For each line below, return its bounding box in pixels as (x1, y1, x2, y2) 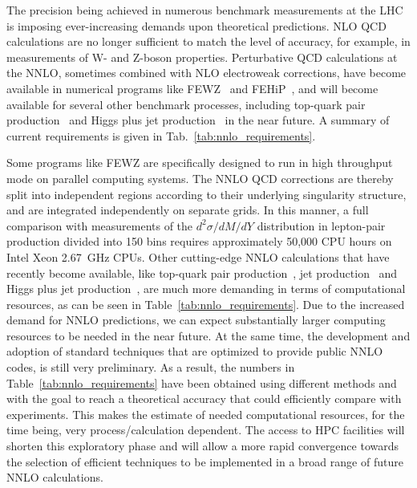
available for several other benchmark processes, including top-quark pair (6, 96, 366, 112)
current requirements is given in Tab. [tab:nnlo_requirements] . (6, 127, 316, 144)
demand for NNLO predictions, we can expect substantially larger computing (6, 311, 386, 328)
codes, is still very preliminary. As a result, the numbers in (6, 359, 295, 376)
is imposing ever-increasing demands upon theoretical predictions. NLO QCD (6, 17, 387, 34)
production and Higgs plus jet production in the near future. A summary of (6, 112, 390, 128)
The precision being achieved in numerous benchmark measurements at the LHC (6, 2, 403, 18)
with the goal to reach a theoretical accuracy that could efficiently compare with (6, 390, 402, 407)
